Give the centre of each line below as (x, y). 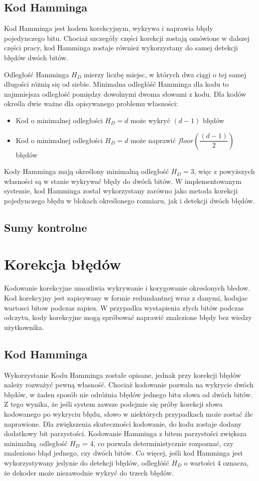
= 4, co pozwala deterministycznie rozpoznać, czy (158, 443)
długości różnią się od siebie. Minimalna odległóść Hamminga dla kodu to (117, 84)
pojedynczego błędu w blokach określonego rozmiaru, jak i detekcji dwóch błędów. (129, 200)
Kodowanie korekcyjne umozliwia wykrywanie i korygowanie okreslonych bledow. (127, 288)
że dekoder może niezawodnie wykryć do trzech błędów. (89, 472)
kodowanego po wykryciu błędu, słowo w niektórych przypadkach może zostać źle (129, 413)
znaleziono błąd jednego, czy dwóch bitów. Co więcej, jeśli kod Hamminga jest (124, 453)
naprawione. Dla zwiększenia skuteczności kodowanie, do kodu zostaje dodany (123, 423)
